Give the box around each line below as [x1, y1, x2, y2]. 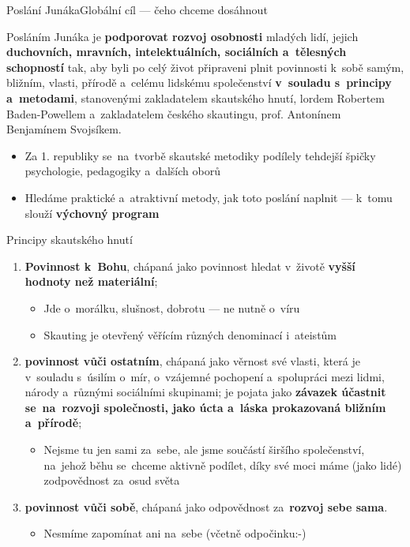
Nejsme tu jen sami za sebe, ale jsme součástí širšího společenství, [43, 441, 365, 458]
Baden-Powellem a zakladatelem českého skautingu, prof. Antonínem [6, 105, 341, 122]
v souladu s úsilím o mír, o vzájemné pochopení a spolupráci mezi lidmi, [24, 368, 385, 384]
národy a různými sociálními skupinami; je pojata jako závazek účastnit [24, 384, 386, 400]
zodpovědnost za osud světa [43, 472, 180, 489]
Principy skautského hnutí [6, 231, 133, 248]
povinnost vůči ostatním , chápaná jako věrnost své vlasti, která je [24, 353, 360, 369]
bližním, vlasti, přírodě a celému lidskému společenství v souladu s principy [6, 74, 392, 91]
